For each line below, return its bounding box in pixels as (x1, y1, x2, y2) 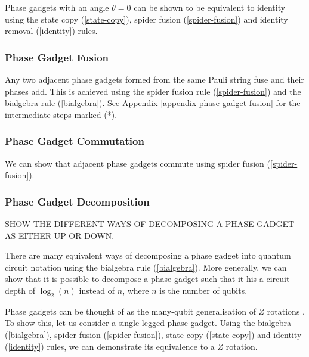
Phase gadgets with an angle (5, 1, 109, 13)
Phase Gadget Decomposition (5, 194, 150, 209)
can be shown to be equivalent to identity (134, 1, 286, 13)
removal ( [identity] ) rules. (5, 24, 98, 37)
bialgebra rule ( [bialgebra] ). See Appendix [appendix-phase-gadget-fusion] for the (5, 97, 301, 109)
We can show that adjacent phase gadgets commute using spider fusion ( (5, 157, 270, 169)
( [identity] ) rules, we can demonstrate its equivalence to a (5, 340, 215, 352)
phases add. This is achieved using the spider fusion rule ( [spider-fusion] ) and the (5, 85, 301, 97)
